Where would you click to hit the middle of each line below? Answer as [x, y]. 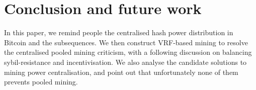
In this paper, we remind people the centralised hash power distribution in [119, 32]
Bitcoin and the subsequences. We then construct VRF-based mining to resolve [126, 42]
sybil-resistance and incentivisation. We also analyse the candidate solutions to [125, 62]
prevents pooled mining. [41, 82]
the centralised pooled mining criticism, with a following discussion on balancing [128, 52]
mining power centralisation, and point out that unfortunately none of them [121, 72]
